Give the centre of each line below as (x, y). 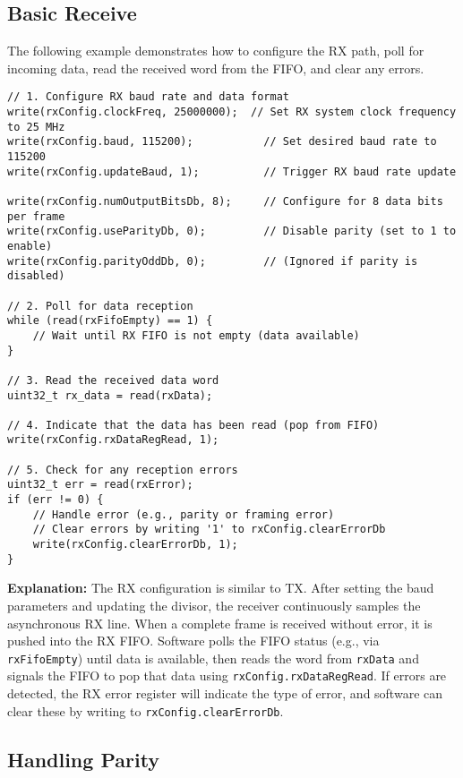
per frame (36, 216)
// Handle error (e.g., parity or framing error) (184, 514)
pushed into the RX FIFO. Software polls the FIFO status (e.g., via (193, 641)
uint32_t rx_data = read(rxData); (110, 395)
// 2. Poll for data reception (100, 306)
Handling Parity (84, 759)
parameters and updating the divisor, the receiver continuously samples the (214, 605)
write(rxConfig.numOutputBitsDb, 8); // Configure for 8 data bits (225, 201)
